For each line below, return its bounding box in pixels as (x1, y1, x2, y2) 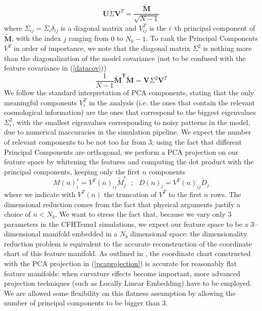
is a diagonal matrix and (61, 22, 137, 33)
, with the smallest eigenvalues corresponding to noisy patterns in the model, (12, 116, 250, 127)
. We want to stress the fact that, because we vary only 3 (55, 209, 232, 219)
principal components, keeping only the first (4, 166, 140, 176)
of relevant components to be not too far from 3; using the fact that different (4, 137, 242, 147)
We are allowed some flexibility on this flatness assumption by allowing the (4, 287, 236, 298)
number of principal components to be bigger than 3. (4, 297, 168, 308)
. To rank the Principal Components (145, 33, 258, 43)
